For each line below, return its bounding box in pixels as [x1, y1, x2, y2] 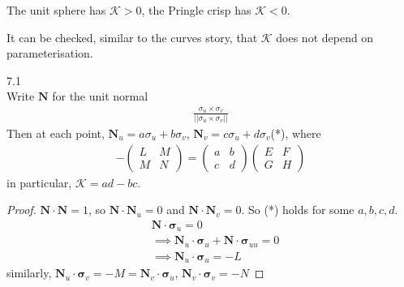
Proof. [6, 201, 37, 218]
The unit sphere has [6, 2, 106, 18]
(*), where [270, 125, 321, 142]
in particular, [6, 173, 72, 191]
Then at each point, [6, 125, 105, 142]
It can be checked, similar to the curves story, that [6, 28, 258, 45]
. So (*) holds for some [241, 201, 355, 218]
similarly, [6, 264, 52, 281]
